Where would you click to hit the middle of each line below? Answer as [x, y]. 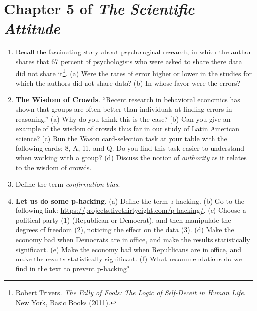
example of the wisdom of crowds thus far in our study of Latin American [127, 129]
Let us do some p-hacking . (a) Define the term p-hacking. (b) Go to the [130, 200]
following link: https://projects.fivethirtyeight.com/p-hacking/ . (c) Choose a [131, 210]
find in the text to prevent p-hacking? [73, 268]
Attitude [32, 28]
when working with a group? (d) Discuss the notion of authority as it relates [131, 157]
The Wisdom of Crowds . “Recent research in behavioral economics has [128, 99]
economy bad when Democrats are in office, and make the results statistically [133, 239]
